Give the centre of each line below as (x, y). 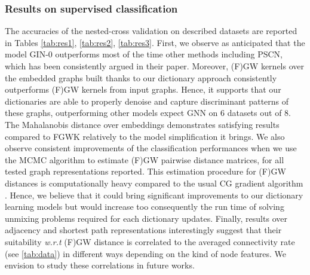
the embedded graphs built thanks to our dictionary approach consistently (141, 77)
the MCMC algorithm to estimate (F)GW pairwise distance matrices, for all (145, 159)
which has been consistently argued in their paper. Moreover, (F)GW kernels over (154, 66)
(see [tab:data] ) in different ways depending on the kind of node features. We (145, 253)
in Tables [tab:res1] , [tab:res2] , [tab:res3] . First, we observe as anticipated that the (155, 42)
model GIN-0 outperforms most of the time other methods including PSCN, (144, 54)
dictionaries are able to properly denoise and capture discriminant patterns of (147, 101)
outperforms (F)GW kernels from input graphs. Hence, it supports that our (143, 89)
